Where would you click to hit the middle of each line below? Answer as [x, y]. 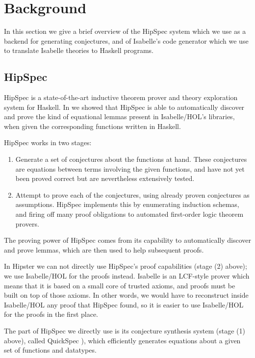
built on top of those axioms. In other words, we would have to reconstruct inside [126, 295]
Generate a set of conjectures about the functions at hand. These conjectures [131, 159]
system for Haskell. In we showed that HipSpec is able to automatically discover [124, 107]
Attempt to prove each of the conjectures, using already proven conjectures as [132, 194]
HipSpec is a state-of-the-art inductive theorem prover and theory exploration [121, 97]
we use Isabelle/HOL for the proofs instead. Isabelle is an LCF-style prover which [127, 276]
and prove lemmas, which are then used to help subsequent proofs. [104, 249]
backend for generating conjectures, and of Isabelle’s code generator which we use [126, 40]
